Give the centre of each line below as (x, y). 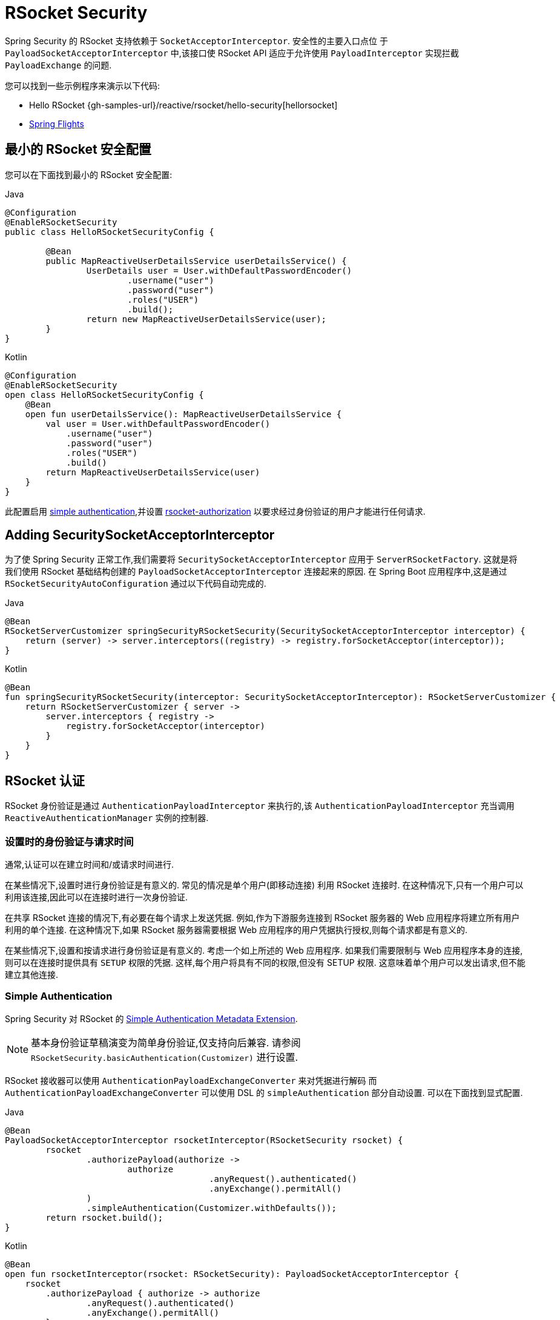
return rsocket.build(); (104, 1217)
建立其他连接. (32, 975)
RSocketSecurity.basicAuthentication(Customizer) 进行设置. (165, 1057)
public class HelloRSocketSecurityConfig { (110, 232)
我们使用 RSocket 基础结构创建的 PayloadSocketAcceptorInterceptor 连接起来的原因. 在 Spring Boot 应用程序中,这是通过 (256, 572)
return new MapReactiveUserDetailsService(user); (206, 319)
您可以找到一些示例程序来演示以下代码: (83, 85)
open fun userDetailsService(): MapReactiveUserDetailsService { (183, 414)
